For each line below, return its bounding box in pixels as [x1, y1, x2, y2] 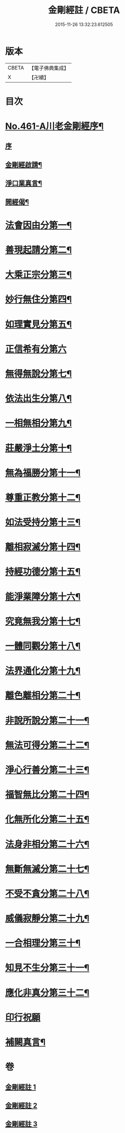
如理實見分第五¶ [5, 319, 72, 330]
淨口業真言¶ [5, 179, 42, 188]
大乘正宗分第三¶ [5, 269, 72, 281]
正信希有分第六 [5, 343, 67, 355]
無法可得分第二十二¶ [5, 739, 89, 751]
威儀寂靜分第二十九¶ [5, 913, 89, 924]
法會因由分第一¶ [5, 220, 72, 231]
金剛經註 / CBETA [48, 5, 120, 16]
